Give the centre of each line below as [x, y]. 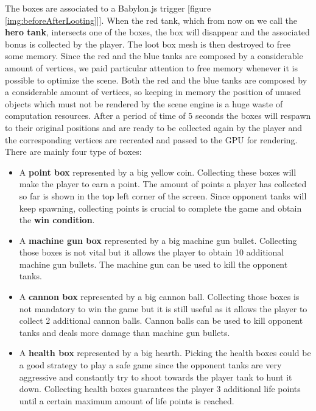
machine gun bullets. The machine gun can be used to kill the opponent [153, 264]
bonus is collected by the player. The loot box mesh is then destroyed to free [148, 44]
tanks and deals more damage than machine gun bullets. [125, 332]
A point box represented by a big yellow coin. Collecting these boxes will [158, 172]
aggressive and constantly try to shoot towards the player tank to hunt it [156, 377]
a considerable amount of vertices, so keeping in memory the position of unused [153, 92]
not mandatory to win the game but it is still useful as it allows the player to [163, 308]
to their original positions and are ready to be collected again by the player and [154, 127]
